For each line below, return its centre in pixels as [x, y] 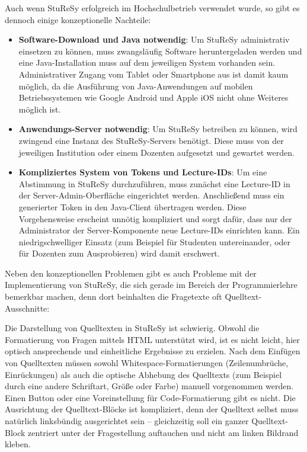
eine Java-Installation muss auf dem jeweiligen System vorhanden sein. [147, 62]
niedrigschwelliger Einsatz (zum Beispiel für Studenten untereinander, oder [155, 241]
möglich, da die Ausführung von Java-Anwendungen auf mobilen [136, 86]
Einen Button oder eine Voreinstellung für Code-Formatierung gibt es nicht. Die [150, 397]
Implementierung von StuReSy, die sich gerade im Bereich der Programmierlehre [151, 285]
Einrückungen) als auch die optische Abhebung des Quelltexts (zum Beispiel [143, 374]
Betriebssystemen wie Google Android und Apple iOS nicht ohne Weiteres [153, 97]
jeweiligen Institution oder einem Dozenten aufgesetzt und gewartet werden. [156, 152]
